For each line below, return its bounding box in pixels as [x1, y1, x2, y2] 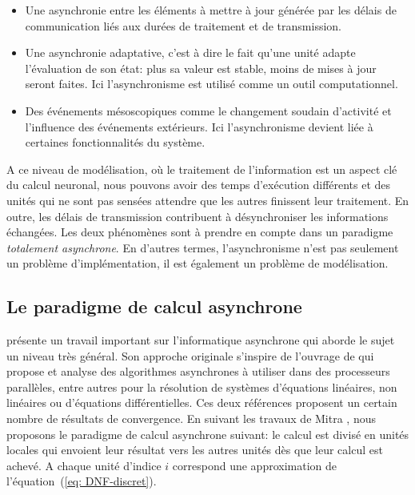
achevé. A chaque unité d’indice [6, 457, 162, 473]
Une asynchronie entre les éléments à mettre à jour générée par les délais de [25, 2, 397, 18]
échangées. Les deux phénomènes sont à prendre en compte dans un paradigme [6, 223, 393, 240]
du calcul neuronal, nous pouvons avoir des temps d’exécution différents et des [6, 176, 391, 193]
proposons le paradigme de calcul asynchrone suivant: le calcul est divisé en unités [6, 425, 409, 442]
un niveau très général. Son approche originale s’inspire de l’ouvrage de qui [6, 347, 374, 364]
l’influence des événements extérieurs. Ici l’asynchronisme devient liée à [25, 118, 373, 135]
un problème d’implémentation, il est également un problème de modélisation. [6, 255, 389, 272]
